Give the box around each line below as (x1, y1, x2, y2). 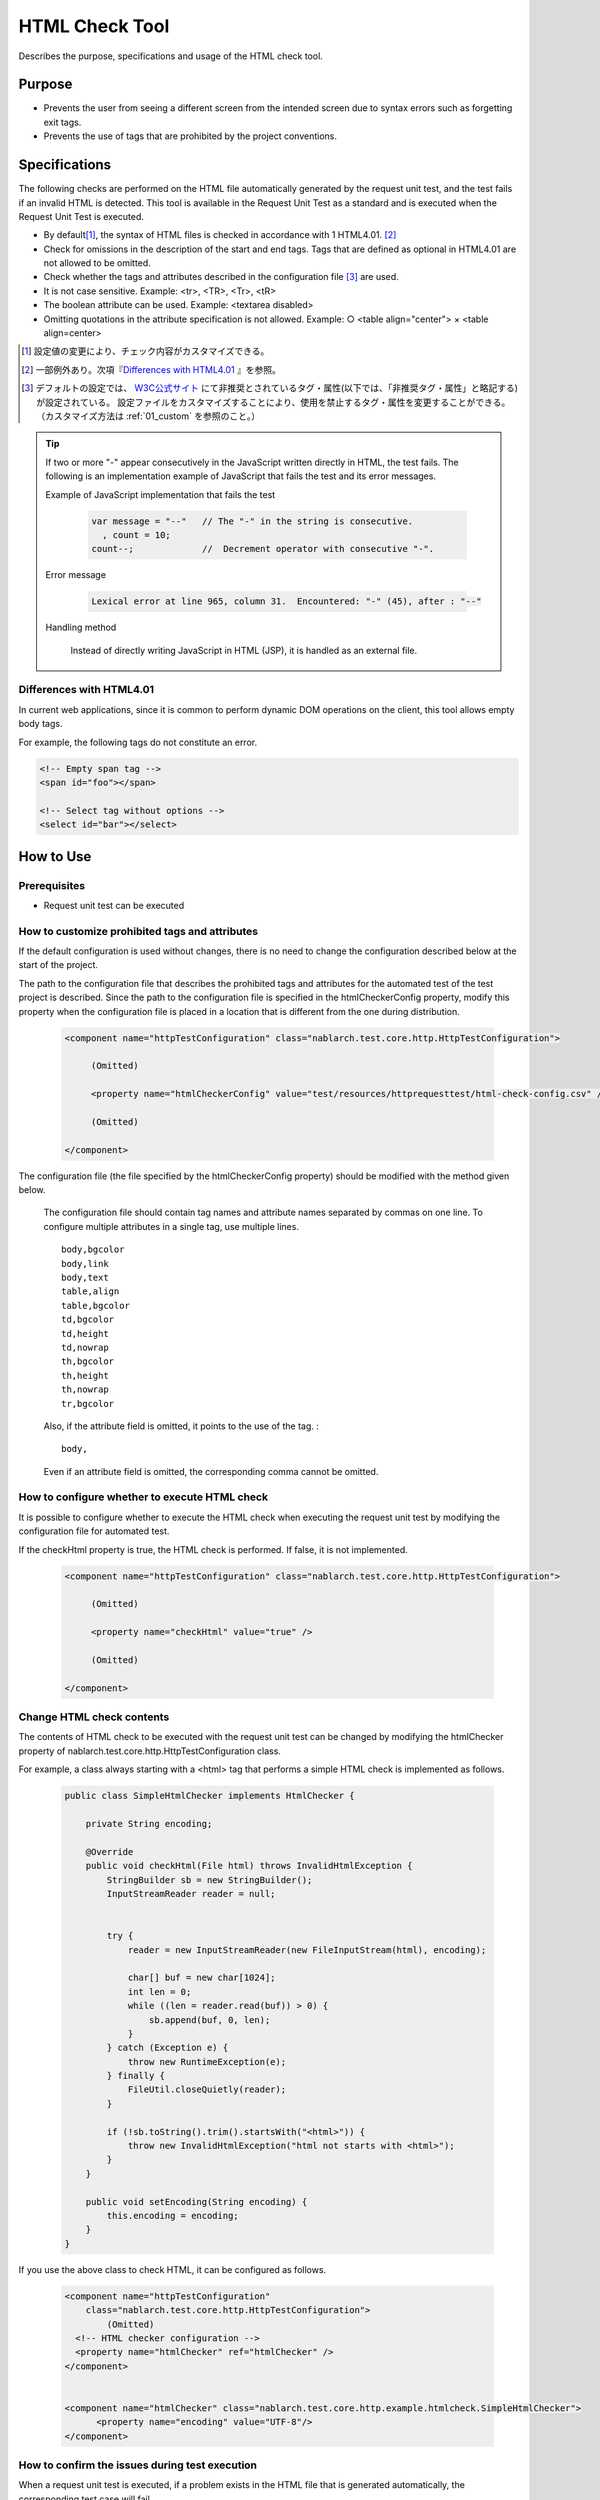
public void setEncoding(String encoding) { (85, 2196, 308, 2207)
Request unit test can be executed (43, 899, 185, 911)
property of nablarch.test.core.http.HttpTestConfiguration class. (18, 1745, 282, 1757)
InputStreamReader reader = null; (106, 1888, 276, 1899)
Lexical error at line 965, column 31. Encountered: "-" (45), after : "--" (91, 596, 482, 607)
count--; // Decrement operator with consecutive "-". (91, 543, 435, 555)
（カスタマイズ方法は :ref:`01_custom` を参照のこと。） (36, 410, 260, 422)
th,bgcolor (61, 1356, 115, 1367)
